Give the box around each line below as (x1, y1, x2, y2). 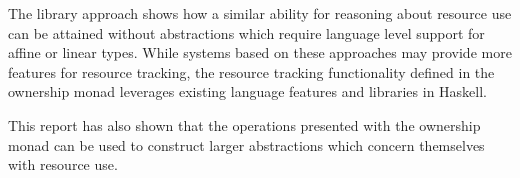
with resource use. (8, 154, 118, 175)
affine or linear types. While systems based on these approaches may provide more (8, 42, 512, 63)
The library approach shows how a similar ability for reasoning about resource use (8, 3, 512, 23)
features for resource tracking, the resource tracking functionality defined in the (8, 61, 495, 82)
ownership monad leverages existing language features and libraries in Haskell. (8, 81, 487, 102)
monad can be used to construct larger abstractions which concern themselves (8, 134, 485, 155)
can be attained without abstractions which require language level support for (8, 22, 485, 43)
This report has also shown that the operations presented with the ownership (8, 114, 481, 135)
